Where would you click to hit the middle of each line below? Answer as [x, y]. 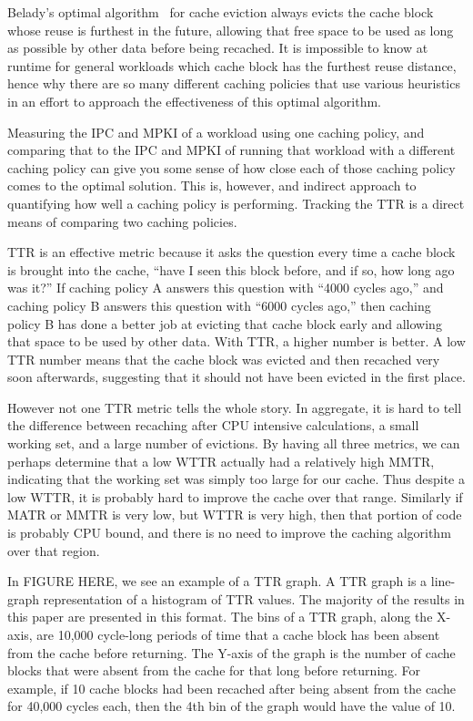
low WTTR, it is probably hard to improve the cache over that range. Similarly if [235, 496]
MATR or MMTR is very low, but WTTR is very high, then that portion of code [235, 515]
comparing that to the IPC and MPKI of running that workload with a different [231, 150]
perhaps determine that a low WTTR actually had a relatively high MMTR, [221, 461]
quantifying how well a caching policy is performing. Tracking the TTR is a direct [236, 203]
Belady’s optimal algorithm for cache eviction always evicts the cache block [221, 12]
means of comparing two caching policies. [122, 221]
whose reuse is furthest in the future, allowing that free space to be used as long [231, 30]
